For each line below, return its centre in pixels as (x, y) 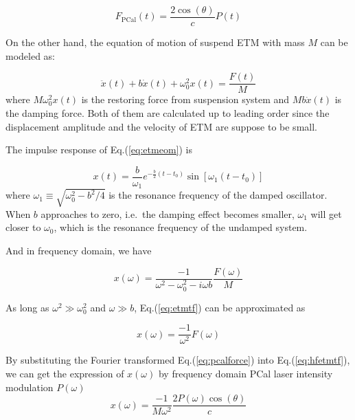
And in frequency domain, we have (79, 250)
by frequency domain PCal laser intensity (245, 373)
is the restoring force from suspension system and (185, 99)
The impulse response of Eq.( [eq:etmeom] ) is (99, 150)
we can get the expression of (65, 373)
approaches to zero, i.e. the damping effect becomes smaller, (168, 213)
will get (326, 213)
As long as (27, 307)
